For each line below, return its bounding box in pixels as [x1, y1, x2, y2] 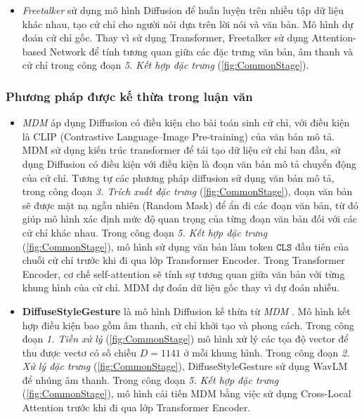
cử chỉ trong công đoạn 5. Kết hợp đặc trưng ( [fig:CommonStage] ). [22, 58, 309, 72]
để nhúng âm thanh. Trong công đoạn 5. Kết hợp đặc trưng [22, 372, 279, 387]
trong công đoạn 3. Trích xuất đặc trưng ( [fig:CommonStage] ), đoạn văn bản [22, 184, 353, 199]
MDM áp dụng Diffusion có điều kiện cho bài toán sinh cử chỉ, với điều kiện [22, 115, 350, 130]
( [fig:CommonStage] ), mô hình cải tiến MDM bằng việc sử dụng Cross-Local [22, 386, 351, 401]
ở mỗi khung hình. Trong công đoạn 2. [183, 345, 350, 359]
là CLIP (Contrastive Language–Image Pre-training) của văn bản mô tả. [22, 128, 335, 143]
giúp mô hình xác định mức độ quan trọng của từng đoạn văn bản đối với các [22, 211, 358, 226]
